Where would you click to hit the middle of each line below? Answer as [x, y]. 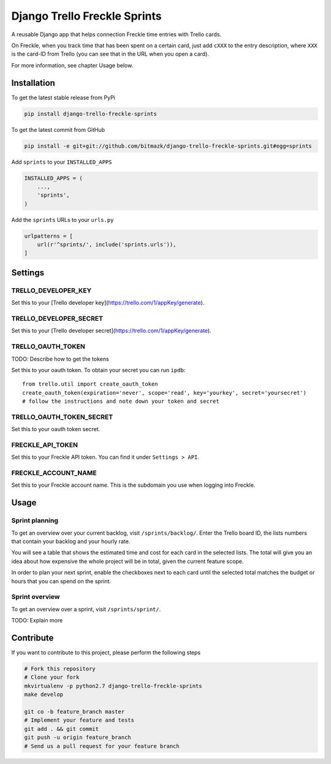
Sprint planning [35, 521]
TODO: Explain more [37, 621]
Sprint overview [36, 597]
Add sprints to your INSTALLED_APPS [62, 162]
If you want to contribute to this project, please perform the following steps [106, 652]
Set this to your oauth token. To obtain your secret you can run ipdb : [98, 370]
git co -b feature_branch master [74, 712]
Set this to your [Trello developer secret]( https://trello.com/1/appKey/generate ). [111, 330]
